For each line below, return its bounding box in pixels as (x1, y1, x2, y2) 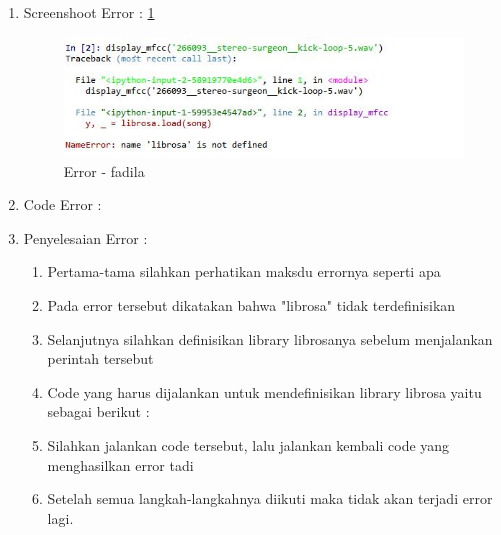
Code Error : (23, 194, 102, 215)
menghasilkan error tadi (47, 454, 194, 475)
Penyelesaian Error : (23, 227, 148, 248)
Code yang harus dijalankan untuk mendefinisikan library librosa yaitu (47, 381, 482, 402)
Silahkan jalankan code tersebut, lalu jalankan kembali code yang (47, 434, 450, 455)
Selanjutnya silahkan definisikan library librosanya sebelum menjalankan (47, 328, 493, 349)
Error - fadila (63, 160, 145, 181)
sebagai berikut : (47, 401, 150, 422)
